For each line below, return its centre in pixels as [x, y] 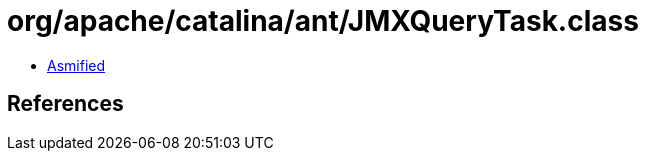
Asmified [76, 65]
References [65, 104]
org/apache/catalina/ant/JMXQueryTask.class [323, 21]
